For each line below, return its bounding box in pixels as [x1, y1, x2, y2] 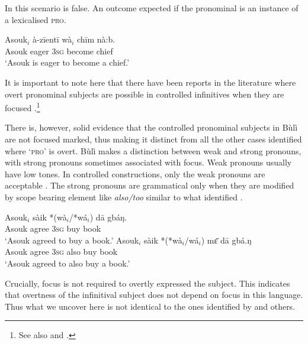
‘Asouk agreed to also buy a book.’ [5, 257, 130, 269]
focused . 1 [5, 100, 40, 113]
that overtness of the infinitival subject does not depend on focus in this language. [5, 288, 303, 301]
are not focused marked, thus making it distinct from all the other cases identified [5, 133, 302, 145]
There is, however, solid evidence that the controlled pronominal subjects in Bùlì [5, 121, 298, 134]
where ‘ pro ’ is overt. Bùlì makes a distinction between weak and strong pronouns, [5, 144, 301, 157]
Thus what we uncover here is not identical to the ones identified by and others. [5, 300, 296, 312]
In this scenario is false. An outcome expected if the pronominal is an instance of [5, 2, 299, 14]
